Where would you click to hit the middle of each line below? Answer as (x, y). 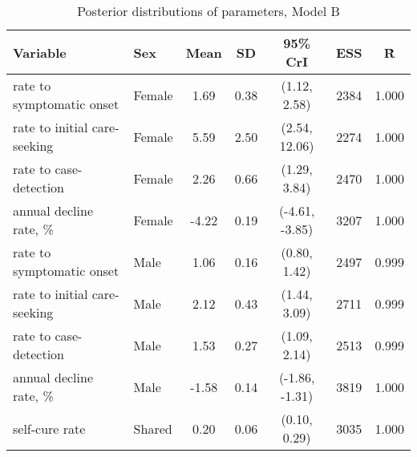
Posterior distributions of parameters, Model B (208, 11)
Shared (153, 428)
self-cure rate (49, 428)
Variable (40, 52)
